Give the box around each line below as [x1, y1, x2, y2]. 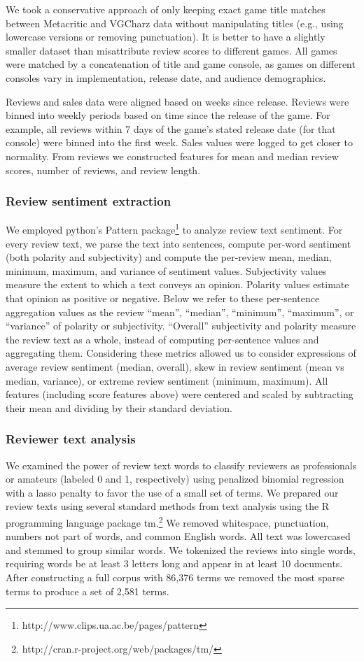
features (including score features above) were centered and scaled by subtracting [6, 387, 353, 401]
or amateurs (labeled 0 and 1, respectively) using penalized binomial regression [6, 471, 344, 486]
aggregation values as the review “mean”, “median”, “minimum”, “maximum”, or [6, 304, 354, 319]
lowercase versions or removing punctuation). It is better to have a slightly [6, 29, 325, 44]
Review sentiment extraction [6, 192, 171, 210]
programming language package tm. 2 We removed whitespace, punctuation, [6, 513, 329, 529]
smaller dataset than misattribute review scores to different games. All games [6, 43, 337, 57]
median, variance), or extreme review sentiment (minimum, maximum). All [6, 373, 328, 388]
